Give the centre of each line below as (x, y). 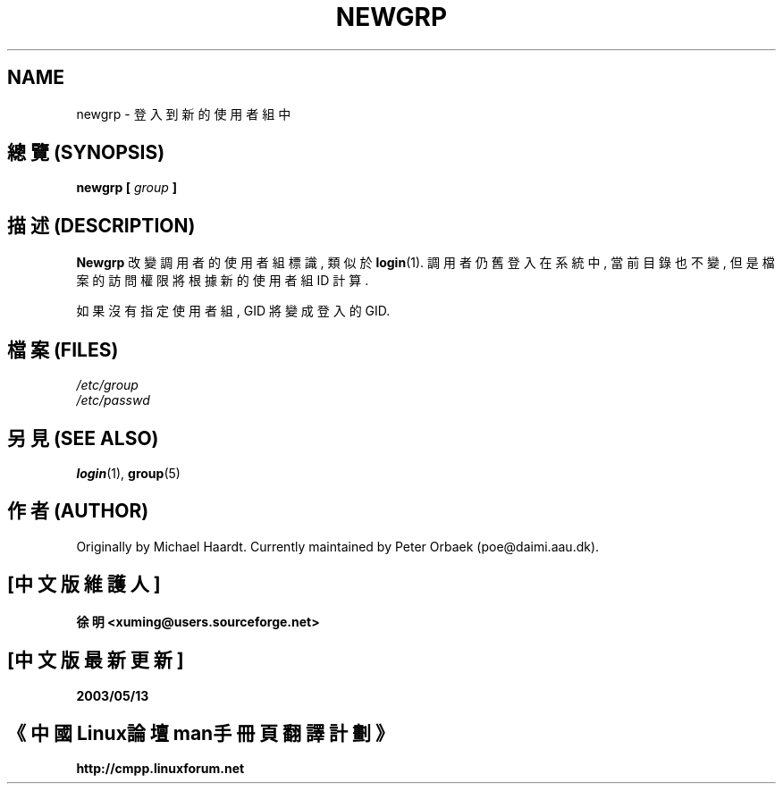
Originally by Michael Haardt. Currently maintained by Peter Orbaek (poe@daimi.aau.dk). (338, 546)
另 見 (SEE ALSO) (83, 438)
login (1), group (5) (128, 473)
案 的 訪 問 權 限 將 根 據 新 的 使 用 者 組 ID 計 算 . (223, 281)
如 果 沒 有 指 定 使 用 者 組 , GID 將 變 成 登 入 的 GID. (233, 311)
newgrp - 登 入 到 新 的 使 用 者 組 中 (184, 114)
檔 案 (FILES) (63, 349)
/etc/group (107, 385)
